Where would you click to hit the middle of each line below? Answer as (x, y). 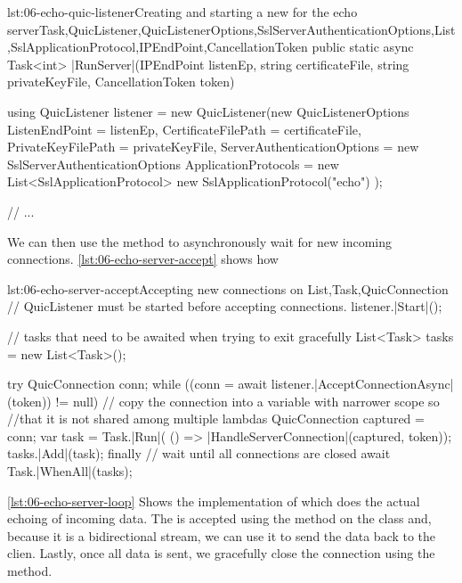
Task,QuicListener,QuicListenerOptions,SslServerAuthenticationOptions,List (247, 29)
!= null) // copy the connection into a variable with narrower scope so (247, 401)
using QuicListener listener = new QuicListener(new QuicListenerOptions (208, 111)
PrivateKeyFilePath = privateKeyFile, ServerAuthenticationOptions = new (213, 147)
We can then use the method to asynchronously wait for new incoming (199, 241)
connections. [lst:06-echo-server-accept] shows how (143, 259)
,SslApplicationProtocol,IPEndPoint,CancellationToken (158, 47)
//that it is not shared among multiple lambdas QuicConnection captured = (216, 419)
